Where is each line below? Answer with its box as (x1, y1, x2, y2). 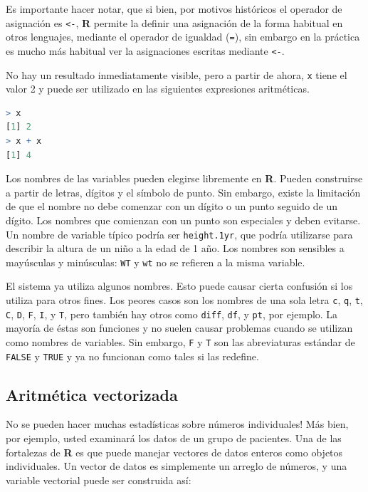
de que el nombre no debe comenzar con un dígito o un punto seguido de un (6, 199, 338, 214)
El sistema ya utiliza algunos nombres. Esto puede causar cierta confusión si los (6, 278, 353, 293)
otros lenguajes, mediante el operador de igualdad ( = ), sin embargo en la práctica (6, 29, 360, 44)
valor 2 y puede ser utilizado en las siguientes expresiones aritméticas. (6, 81, 310, 96)
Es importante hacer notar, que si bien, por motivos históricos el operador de (6, 1, 342, 16)
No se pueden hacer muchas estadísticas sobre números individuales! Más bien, (6, 417, 349, 431)
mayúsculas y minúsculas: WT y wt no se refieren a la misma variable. (6, 254, 305, 269)
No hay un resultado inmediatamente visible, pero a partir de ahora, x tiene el (6, 67, 347, 82)
